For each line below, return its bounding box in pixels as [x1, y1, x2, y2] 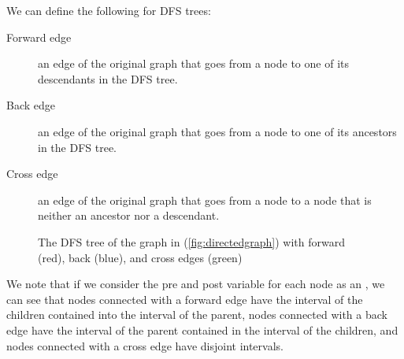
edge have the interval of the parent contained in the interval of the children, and [6, 321, 398, 338]
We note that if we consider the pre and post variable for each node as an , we [6, 276, 385, 292]
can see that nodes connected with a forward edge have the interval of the [6, 291, 363, 307]
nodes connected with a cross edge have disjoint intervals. [6, 337, 284, 353]
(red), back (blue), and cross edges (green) [38, 249, 243, 265]
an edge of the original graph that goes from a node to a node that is [38, 191, 372, 208]
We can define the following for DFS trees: [6, 2, 211, 18]
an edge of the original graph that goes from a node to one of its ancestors [38, 123, 397, 139]
